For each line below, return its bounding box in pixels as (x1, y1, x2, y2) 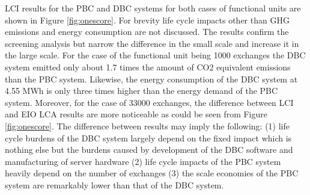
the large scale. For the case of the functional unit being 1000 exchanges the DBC (5, 49, 306, 61)
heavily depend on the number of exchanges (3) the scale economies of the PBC (5, 167, 299, 179)
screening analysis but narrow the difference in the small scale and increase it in (5, 37, 299, 49)
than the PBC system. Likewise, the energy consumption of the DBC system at (5, 72, 298, 85)
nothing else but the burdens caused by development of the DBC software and (5, 143, 293, 156)
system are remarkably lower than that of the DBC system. (5, 178, 224, 191)
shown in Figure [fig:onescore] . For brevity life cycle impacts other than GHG (5, 13, 290, 26)
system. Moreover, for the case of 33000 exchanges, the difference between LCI (5, 96, 294, 108)
